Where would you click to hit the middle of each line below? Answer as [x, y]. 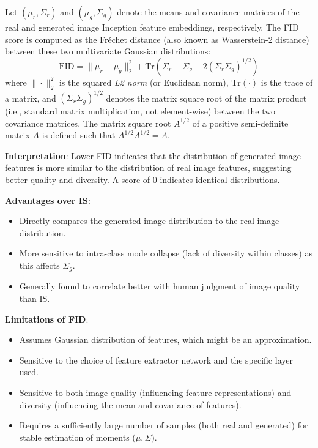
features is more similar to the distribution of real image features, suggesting [148, 167]
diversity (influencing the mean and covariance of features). [130, 404]
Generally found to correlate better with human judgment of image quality [160, 286]
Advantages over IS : [48, 200]
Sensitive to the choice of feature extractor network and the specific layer [156, 360]
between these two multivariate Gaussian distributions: [108, 51]
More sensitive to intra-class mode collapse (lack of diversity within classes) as [166, 253]
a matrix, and [31, 98]
